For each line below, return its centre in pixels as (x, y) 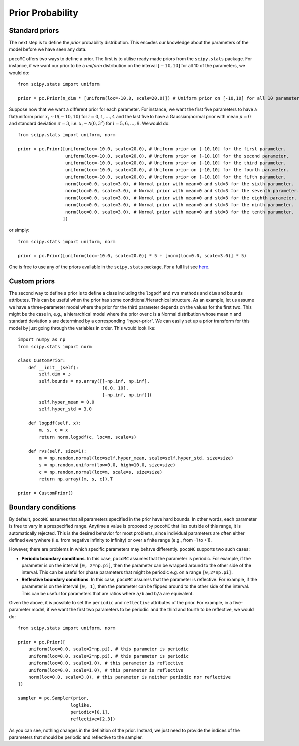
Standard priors (34, 31)
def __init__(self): (53, 367)
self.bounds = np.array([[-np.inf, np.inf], (94, 381)
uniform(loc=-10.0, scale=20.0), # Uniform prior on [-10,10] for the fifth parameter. (175, 177)
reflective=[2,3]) (93, 719)
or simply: (19, 230)
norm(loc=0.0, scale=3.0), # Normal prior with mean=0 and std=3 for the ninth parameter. (179, 205)
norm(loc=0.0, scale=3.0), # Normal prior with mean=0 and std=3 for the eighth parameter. (181, 198)
